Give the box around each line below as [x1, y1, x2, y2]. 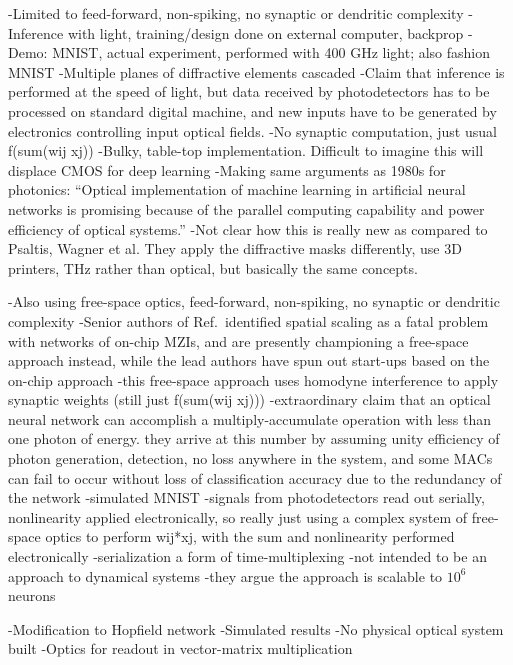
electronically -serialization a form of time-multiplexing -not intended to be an [8, 546, 487, 567]
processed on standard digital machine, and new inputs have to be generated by [8, 100, 497, 121]
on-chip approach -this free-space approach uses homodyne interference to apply [8, 369, 499, 390]
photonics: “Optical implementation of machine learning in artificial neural [8, 179, 466, 200]
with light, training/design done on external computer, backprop [67, 22, 464, 43]
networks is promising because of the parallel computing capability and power [8, 198, 485, 219]
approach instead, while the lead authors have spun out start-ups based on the [8, 350, 490, 371]
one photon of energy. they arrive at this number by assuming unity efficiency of [8, 428, 500, 449]
